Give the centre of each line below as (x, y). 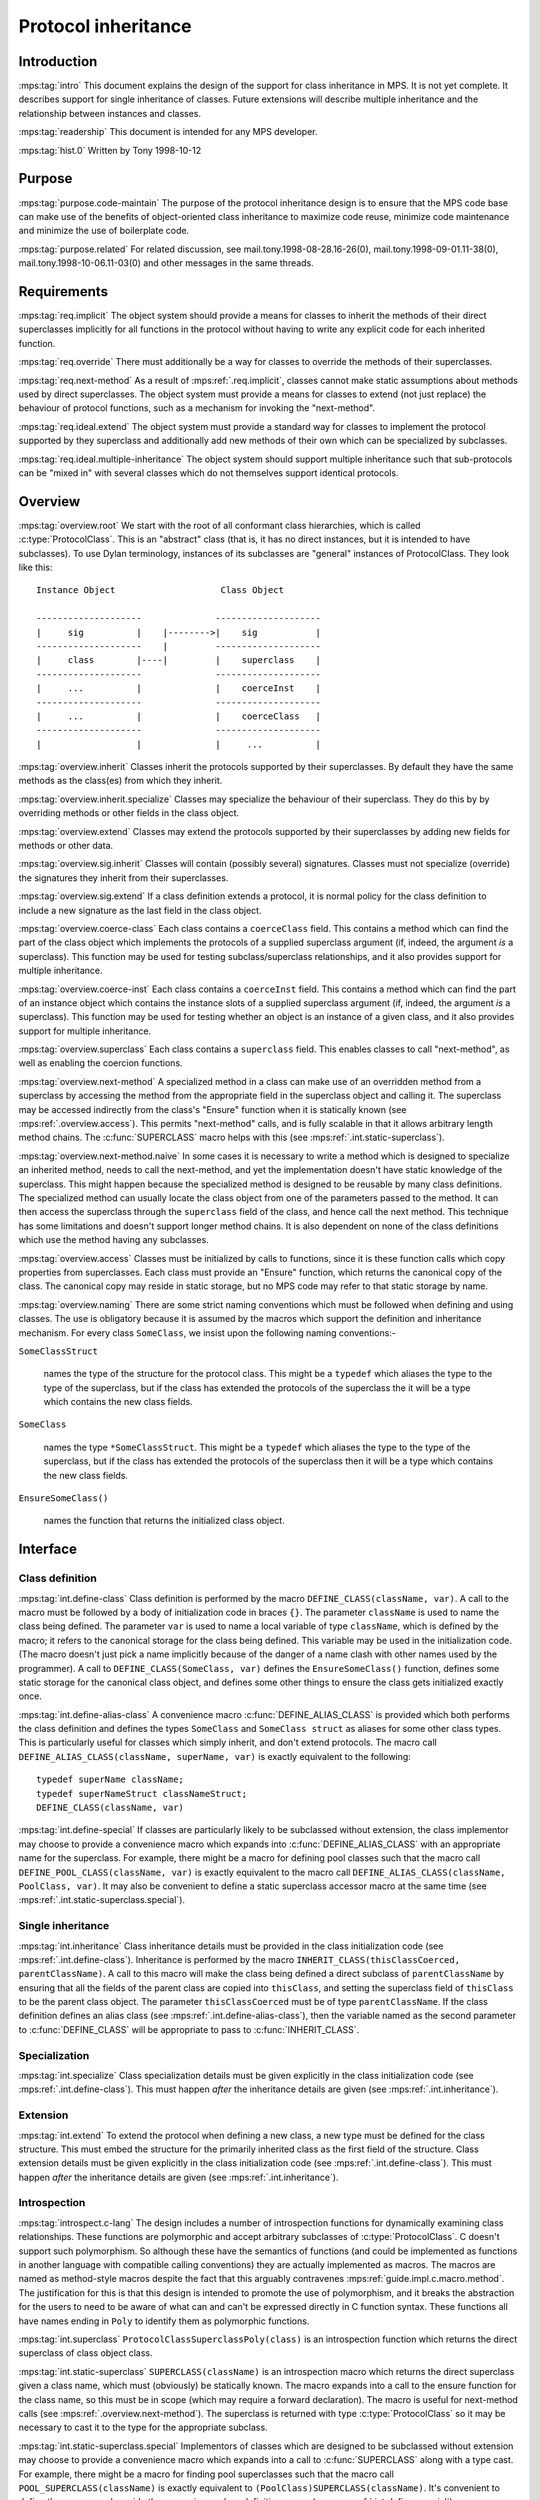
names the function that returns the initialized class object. (164, 1521)
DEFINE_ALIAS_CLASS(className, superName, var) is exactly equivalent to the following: (215, 1756)
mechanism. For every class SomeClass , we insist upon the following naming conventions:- (207, 1332)
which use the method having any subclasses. (113, 1240)
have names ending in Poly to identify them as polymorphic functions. (164, 2321)
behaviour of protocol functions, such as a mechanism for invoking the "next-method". (196, 408)
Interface (47, 1549)
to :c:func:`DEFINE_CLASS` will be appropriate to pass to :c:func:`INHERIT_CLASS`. (189, 2029)
